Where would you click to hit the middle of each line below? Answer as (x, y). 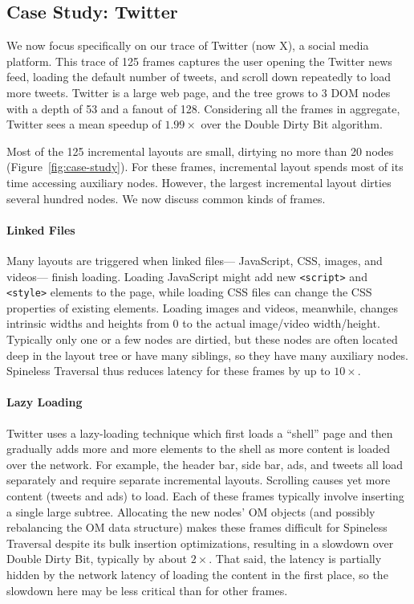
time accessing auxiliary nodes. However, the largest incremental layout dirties (199, 182)
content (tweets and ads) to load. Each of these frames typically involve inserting (205, 495)
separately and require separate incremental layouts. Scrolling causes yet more (199, 480)
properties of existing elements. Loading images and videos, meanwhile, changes (202, 307)
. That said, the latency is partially (295, 559)
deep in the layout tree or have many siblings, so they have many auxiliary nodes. (207, 355)
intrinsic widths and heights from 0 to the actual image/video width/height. (193, 323)
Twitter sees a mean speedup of (84, 124)
